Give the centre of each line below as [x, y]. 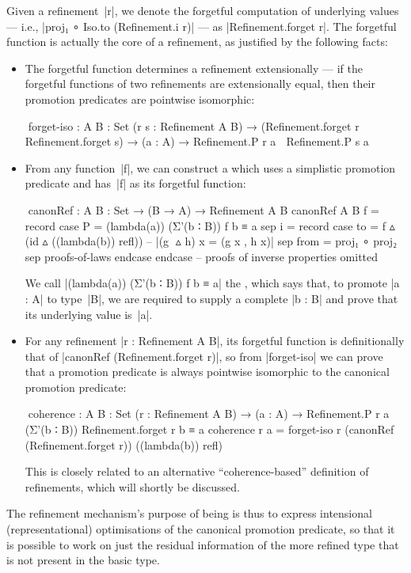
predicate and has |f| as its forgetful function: [135, 183]
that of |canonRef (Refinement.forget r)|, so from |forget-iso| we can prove [204, 356]
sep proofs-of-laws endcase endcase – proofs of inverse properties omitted [202, 256]
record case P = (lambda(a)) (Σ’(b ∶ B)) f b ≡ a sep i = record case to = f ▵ [210, 225]
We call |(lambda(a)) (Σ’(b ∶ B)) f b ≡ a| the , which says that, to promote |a [212, 283]
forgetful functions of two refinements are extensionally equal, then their [200, 83]
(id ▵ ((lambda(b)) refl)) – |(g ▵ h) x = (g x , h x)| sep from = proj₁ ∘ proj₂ [211, 241]
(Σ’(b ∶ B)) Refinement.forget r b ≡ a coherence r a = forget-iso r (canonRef [209, 429]
